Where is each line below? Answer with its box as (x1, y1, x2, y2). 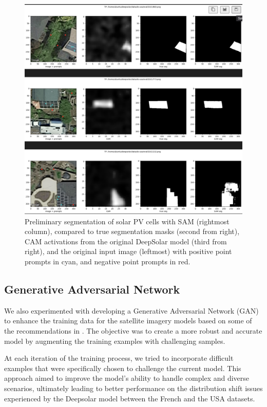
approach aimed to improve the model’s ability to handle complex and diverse (4, 373, 250, 383)
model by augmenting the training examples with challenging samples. (4, 335, 225, 346)
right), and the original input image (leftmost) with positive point (25, 246, 232, 257)
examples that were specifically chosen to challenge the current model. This (4, 362, 241, 373)
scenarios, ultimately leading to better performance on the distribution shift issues (4, 383, 263, 394)
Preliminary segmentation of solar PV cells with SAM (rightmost (25, 216, 230, 226)
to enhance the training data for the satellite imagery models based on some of (4, 315, 252, 326)
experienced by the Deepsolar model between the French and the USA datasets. (4, 393, 255, 403)
